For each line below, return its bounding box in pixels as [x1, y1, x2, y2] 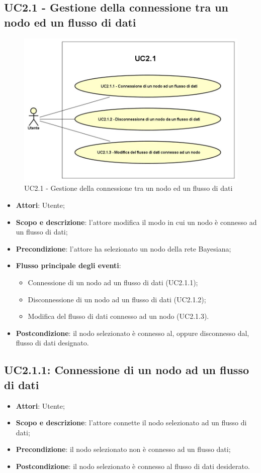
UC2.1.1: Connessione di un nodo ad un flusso [4, 362, 249, 378]
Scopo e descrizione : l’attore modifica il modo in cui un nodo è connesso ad [16, 216, 257, 227]
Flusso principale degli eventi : [16, 260, 121, 271]
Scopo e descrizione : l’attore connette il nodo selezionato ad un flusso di [16, 417, 247, 428]
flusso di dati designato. [16, 337, 89, 348]
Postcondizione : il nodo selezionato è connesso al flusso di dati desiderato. [16, 460, 250, 471]
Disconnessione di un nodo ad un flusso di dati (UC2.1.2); [28, 294, 206, 304]
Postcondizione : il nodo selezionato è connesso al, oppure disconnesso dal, [16, 327, 249, 338]
